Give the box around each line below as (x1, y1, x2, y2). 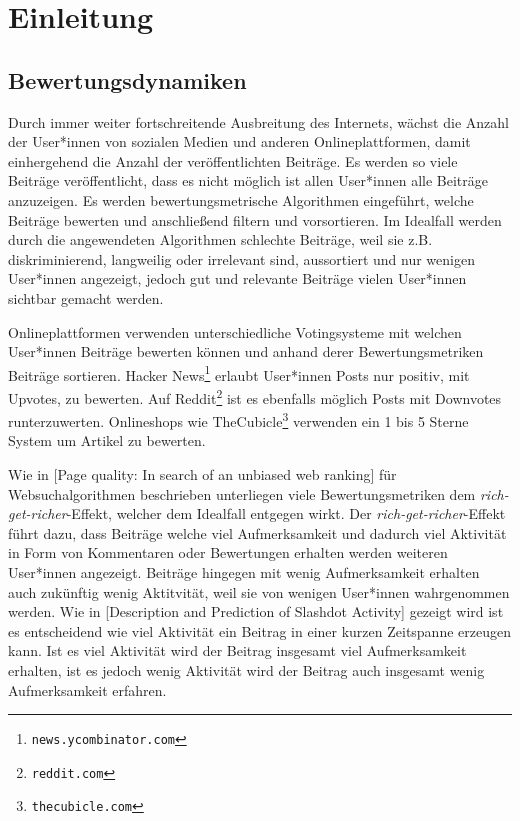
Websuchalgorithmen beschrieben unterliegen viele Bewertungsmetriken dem (8, 483, 476, 504)
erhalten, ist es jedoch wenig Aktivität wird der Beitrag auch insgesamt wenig (8, 659, 485, 680)
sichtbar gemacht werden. (8, 287, 164, 308)
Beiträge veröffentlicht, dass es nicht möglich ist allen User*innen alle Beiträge (8, 170, 488, 191)
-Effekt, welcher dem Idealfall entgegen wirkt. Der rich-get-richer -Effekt (66, 503, 506, 524)
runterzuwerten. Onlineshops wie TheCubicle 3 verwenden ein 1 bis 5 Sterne (8, 408, 469, 431)
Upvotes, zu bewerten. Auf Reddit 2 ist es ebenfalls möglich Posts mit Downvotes (8, 384, 502, 408)
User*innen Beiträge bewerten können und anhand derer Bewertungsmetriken (8, 341, 484, 362)
